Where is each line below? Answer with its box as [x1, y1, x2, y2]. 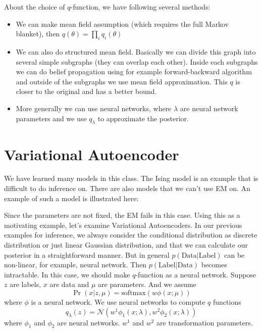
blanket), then [16, 28, 60, 39]
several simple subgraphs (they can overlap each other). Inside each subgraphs [16, 56, 258, 67]
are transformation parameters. [156, 317, 253, 327]
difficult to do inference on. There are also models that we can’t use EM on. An [4, 183, 250, 194]
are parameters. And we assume [98, 279, 196, 290]
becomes [201, 259, 227, 270]
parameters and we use [16, 113, 87, 123]
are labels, [10, 279, 41, 290]
